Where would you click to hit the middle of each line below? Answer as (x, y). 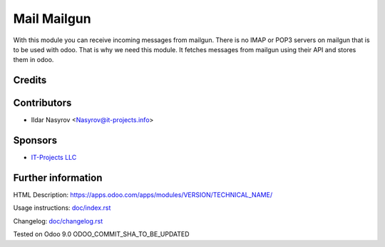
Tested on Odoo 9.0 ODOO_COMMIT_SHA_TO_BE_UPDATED (101, 234)
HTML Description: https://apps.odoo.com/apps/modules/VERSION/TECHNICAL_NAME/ (143, 195)
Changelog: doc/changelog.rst (58, 221)
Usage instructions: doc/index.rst (62, 208)
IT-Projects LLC (54, 158)
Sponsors (35, 140)
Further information (58, 177)
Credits (30, 80)
